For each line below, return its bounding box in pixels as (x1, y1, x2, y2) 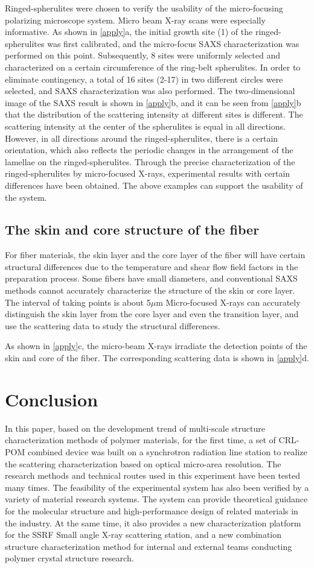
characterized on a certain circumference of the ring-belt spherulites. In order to (5, 60, 301, 73)
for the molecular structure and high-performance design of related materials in (5, 504, 298, 517)
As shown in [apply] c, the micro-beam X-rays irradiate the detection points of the (5, 339, 307, 352)
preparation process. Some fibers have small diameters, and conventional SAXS (5, 272, 298, 285)
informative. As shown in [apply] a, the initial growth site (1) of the (5, 25, 253, 38)
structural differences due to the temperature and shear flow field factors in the (5, 260, 298, 273)
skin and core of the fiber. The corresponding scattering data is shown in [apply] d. (5, 352, 309, 364)
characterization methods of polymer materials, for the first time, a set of (5, 434, 276, 446)
